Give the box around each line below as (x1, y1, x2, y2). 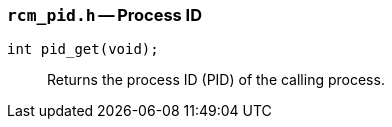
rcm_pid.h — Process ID (7, 5, 203, 25)
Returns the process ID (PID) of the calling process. (47, 71, 385, 89)
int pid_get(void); (7, 41, 159, 58)
